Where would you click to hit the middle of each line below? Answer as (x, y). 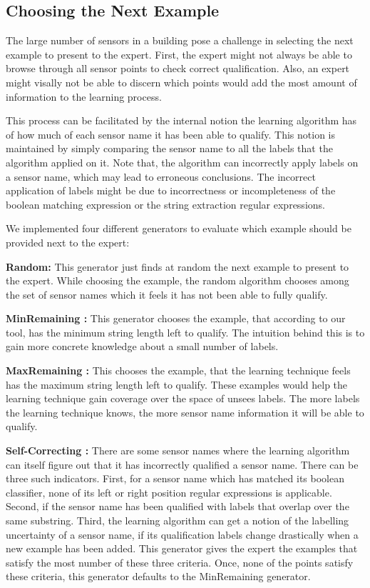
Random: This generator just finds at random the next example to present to (178, 266)
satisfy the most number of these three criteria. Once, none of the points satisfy (180, 562)
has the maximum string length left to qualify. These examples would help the (177, 384)
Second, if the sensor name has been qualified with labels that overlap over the (178, 506)
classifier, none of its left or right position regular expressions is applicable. (169, 492)
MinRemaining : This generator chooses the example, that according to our (176, 318)
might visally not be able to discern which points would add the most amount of (181, 82)
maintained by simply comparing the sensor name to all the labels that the (169, 148)
